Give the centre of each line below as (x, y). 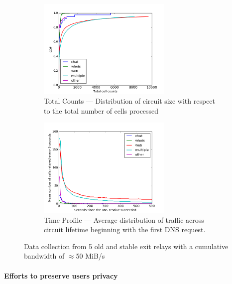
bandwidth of (44, 256)
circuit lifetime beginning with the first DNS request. (125, 229)
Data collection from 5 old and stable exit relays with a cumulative (126, 246)
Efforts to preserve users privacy (61, 275)
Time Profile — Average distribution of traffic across (124, 219)
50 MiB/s (90, 256)
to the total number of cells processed (101, 110)
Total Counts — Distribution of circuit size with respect (130, 101)
